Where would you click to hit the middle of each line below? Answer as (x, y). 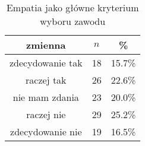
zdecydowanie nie (46, 131)
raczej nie (46, 114)
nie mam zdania (46, 97)
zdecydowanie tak (46, 63)
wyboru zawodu (73, 21)
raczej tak (46, 80)
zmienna (46, 45)
